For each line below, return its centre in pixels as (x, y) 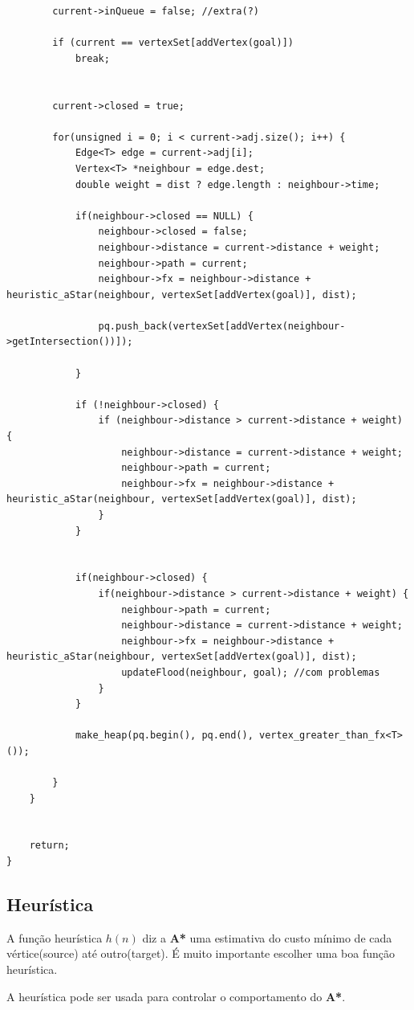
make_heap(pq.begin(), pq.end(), (164, 736)
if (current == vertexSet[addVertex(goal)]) (173, 43)
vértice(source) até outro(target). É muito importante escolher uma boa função (201, 953)
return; (49, 846)
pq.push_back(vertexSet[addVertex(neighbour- (222, 326)
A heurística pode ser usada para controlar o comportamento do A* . (176, 996)
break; (92, 58)
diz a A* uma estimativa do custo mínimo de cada (267, 937)
